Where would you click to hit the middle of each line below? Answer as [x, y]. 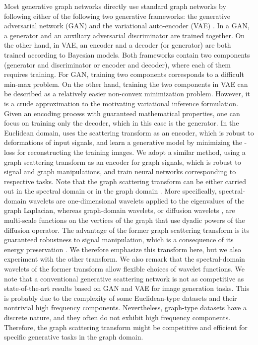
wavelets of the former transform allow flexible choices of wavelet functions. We [124, 269]
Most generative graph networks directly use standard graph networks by [115, 6]
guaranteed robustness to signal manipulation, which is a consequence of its [119, 240]
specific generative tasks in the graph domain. [74, 337]
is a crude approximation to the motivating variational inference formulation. [121, 103]
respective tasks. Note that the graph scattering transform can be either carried [125, 181]
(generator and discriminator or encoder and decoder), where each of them [117, 64]
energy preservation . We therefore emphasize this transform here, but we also [123, 249]
